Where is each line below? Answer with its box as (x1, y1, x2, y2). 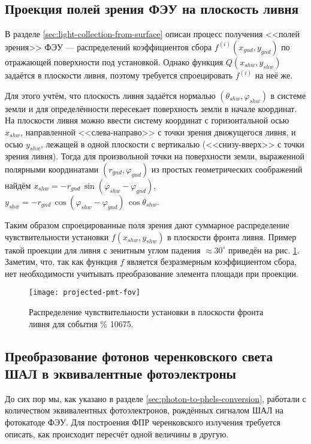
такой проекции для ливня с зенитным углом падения (5, 243, 201, 256)
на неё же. (255, 69, 293, 81)
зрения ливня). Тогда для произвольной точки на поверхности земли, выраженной (5, 150, 305, 162)
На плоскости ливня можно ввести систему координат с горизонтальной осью (5, 114, 289, 126)
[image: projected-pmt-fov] (29, 288, 141, 297)
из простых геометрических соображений (151, 163, 303, 175)
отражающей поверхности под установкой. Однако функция (5, 55, 224, 68)
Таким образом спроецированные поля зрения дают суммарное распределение (5, 219, 289, 231)
